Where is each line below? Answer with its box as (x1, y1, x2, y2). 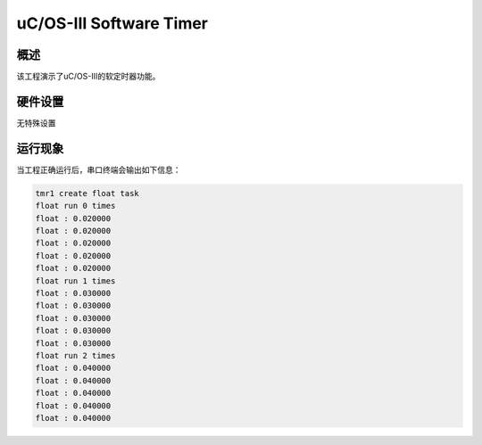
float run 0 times (35, 201, 116, 211)
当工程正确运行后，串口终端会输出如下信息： (16, 164, 181, 175)
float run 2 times (35, 350, 116, 360)
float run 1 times (35, 276, 116, 285)
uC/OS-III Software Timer (16, 13, 209, 33)
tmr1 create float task (35, 188, 140, 198)
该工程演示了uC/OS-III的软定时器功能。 (16, 71, 161, 82)
